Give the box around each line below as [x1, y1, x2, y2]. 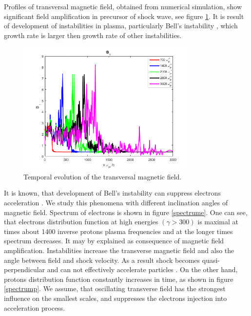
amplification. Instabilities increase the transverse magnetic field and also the [4, 245, 234, 255]
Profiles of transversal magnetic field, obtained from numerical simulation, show [4, 1, 242, 11]
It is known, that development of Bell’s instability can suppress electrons [4, 188, 221, 198]
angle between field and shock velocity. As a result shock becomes [4, 255, 200, 265]
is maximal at [197, 217, 238, 227]
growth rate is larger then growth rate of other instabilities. [4, 30, 182, 40]
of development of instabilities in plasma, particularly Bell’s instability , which [4, 20, 238, 31]
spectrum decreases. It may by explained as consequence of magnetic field [4, 236, 224, 246]
